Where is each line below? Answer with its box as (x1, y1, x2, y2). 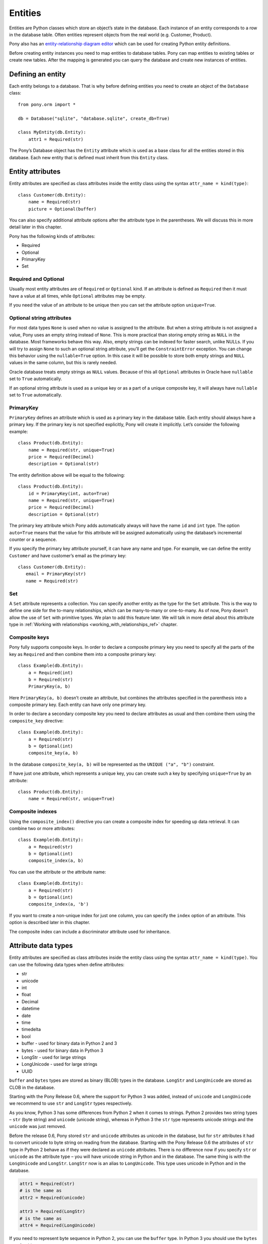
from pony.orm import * (18, 102, 76, 107)
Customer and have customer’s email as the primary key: (9, 552, 127, 558)
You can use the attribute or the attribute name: (9, 869, 106, 875)
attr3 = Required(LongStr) (19, 1209, 85, 1214)
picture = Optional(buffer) (28, 206, 97, 211)
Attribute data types (9, 941, 73, 950)
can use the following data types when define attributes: (9, 961, 125, 967)
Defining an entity (9, 70, 66, 78)
